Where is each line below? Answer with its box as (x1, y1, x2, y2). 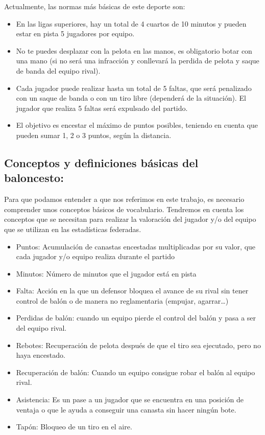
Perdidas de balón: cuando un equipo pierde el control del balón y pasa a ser (16, 312, 256, 323)
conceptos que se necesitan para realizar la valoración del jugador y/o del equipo (4, 214, 256, 224)
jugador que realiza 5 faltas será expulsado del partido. (16, 102, 188, 113)
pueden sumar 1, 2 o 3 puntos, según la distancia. (16, 129, 172, 140)
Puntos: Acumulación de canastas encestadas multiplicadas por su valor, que (16, 241, 256, 251)
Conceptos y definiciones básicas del (4, 154, 199, 170)
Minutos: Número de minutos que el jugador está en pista (16, 268, 197, 279)
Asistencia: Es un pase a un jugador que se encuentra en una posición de (16, 394, 244, 405)
